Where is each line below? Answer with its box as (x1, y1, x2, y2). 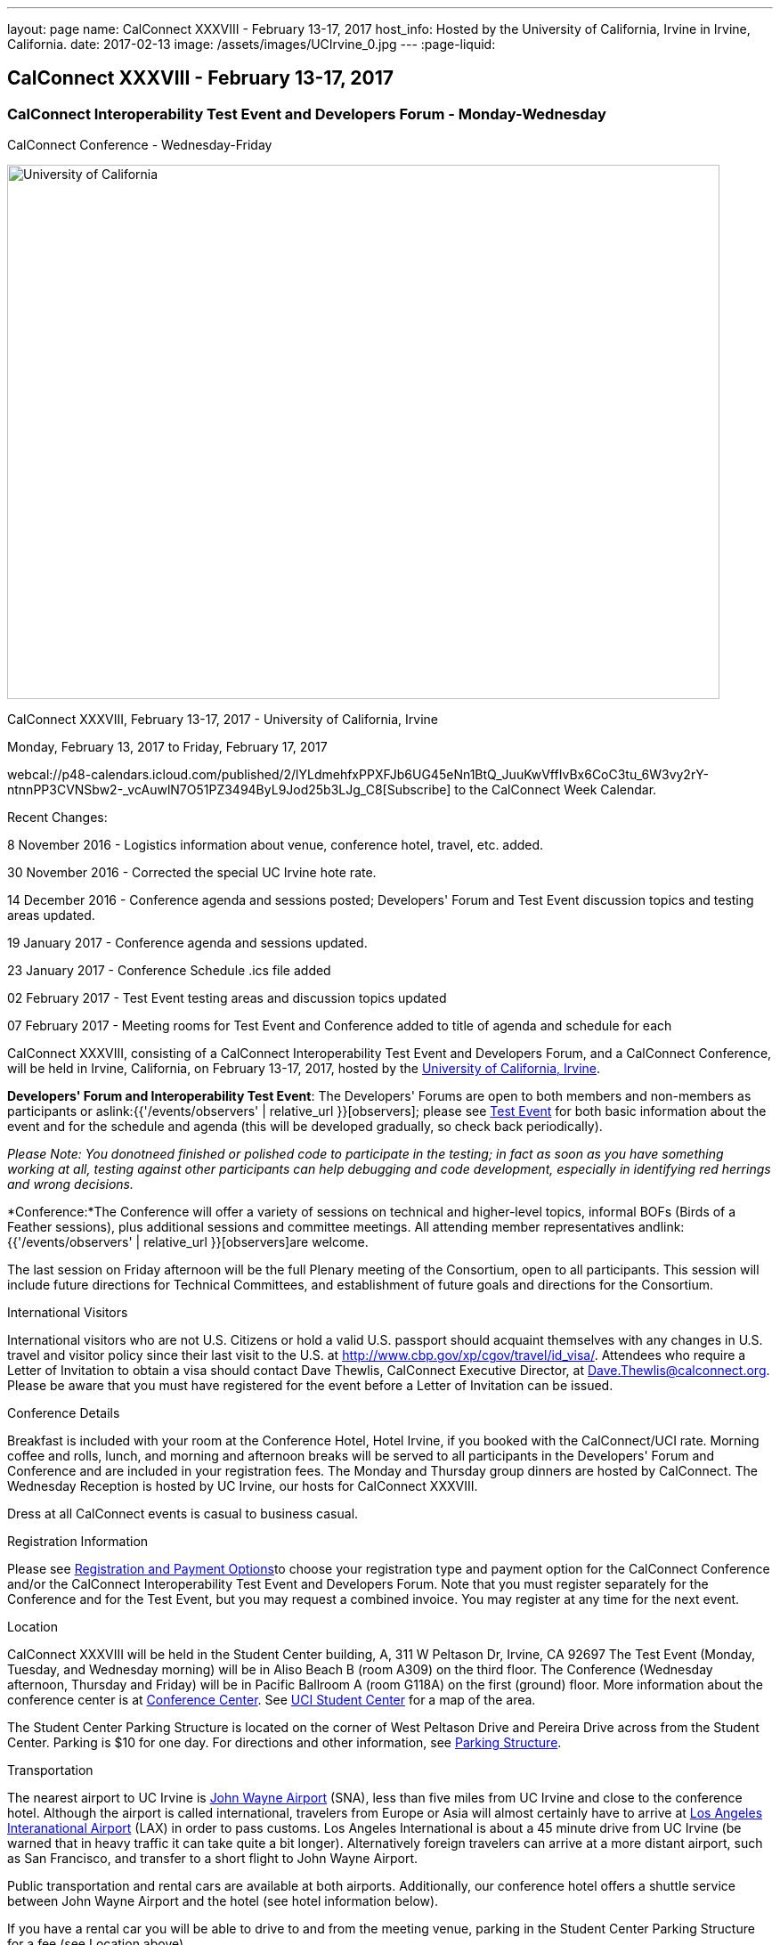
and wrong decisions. (7, 1176, 134, 1192)
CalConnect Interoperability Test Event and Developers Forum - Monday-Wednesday (7, 104, 606, 123)
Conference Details (7, 1405, 120, 1421)
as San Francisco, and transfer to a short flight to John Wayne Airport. (7, 1851, 418, 1867)
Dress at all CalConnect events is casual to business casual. (7, 1506, 359, 1522)
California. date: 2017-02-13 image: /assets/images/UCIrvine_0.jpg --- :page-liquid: (7, 37, 496, 52)
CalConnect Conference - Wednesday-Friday (7, 137, 272, 153)
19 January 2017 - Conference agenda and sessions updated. (7, 935, 368, 951)
